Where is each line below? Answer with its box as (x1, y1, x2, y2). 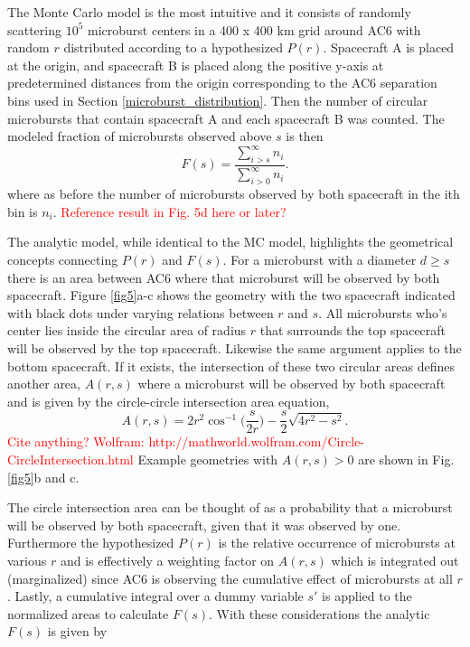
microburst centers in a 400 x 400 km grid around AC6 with (88, 20, 421, 39)
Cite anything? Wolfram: (7, 432, 145, 451)
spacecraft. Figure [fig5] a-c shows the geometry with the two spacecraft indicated (7, 286, 456, 305)
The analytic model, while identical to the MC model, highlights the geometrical (7, 232, 454, 251)
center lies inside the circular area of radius (7, 321, 247, 340)
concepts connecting (7, 250, 118, 268)
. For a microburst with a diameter (222, 250, 417, 268)
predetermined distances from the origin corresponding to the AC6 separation (7, 73, 437, 92)
